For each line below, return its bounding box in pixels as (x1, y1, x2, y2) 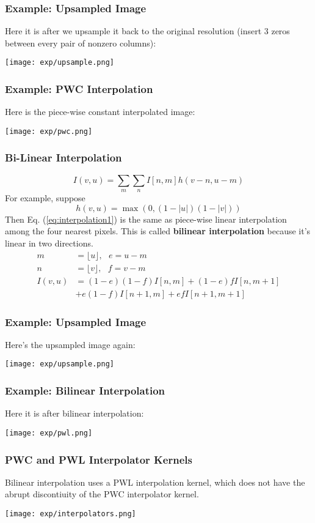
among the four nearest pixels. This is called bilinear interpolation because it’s (5, 224, 311, 237)
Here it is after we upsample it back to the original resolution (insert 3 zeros (5, 24, 290, 37)
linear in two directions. (5, 236, 93, 249)
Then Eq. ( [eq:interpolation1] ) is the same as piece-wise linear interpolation (5, 212, 287, 225)
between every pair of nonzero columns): (5, 36, 156, 49)
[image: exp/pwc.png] (5, 127, 93, 136)
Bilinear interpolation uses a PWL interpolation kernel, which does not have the (5, 475, 305, 488)
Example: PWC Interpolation (5, 81, 153, 96)
